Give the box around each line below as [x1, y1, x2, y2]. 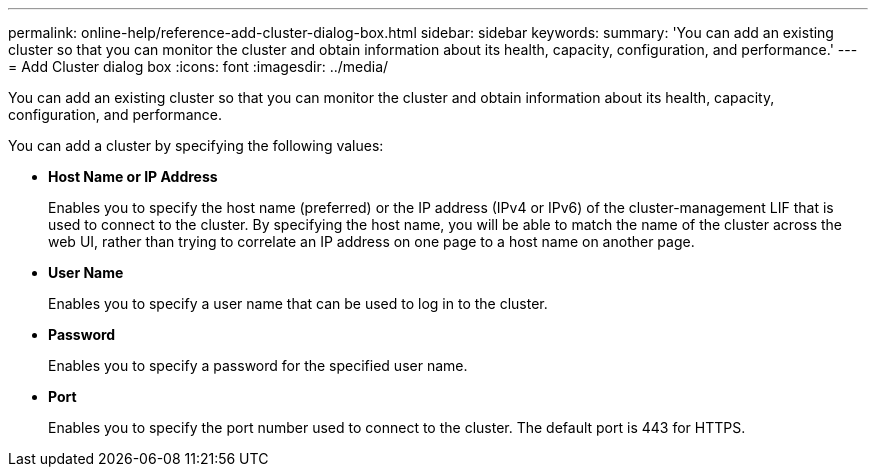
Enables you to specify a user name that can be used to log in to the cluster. [48, 295, 548, 312]
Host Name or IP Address [48, 168, 218, 185]
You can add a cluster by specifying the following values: [8, 137, 384, 154]
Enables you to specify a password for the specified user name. [48, 357, 468, 374]
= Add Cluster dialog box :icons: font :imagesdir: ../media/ [8, 58, 389, 75]
